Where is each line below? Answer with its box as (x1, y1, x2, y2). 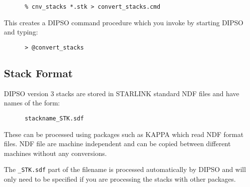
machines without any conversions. (4, 148, 107, 158)
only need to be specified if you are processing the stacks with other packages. (4, 173, 236, 184)
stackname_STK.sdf (24, 115, 84, 122)
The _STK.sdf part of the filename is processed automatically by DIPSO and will (4, 164, 246, 174)
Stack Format (4, 65, 73, 80)
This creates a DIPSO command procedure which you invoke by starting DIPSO (4, 17, 244, 27)
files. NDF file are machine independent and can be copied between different (4, 138, 231, 149)
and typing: (4, 27, 38, 37)
